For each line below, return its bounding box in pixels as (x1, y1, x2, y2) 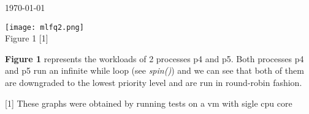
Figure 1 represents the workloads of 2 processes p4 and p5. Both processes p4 (5, 52, 304, 65)
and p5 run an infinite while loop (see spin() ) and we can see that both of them (5, 64, 304, 77)
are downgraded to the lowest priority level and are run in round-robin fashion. (5, 76, 302, 89)
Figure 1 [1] (5, 32, 48, 45)
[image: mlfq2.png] (5, 23, 84, 32)
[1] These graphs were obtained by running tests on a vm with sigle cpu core (5, 96, 292, 109)
